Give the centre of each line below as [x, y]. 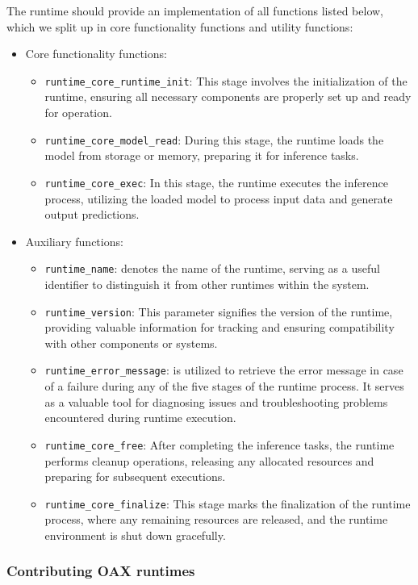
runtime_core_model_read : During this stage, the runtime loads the [214, 139]
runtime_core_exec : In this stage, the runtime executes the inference [216, 182]
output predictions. [92, 214]
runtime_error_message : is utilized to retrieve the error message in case [224, 370]
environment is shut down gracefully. [135, 535]
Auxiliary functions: [74, 241]
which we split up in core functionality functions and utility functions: [180, 26]
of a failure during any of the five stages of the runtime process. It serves [224, 386]
